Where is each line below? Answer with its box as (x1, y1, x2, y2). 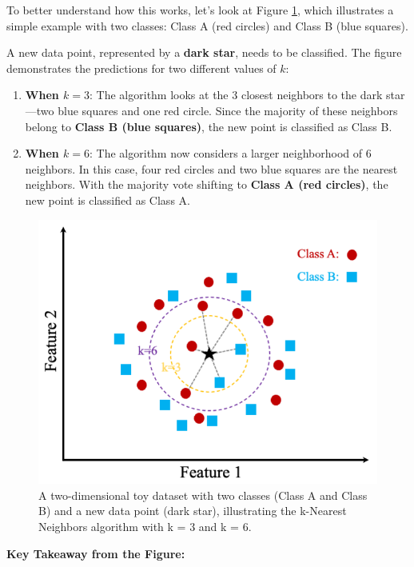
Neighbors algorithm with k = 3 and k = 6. (38, 517, 252, 534)
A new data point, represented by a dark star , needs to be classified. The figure (6, 44, 402, 61)
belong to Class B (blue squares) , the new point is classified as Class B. (25, 118, 392, 134)
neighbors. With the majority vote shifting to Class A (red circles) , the (25, 176, 388, 193)
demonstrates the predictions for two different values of (6, 59, 277, 76)
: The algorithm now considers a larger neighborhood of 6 (90, 145, 372, 162)
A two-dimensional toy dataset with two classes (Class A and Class (38, 486, 368, 503)
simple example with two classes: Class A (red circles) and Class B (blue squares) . (6, 17, 408, 34)
